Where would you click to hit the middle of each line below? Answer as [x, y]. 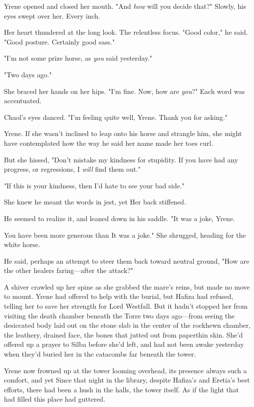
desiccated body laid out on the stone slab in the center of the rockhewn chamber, [127, 325]
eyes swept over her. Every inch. [52, 15]
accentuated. [23, 101]
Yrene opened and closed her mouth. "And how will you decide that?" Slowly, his [125, 6]
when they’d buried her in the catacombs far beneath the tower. [100, 354]
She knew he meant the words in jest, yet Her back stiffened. [95, 202]
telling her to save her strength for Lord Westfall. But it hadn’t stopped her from [126, 306]
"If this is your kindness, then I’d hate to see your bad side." [94, 185]
